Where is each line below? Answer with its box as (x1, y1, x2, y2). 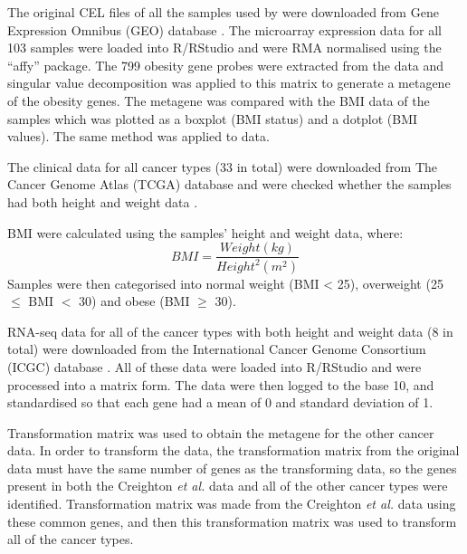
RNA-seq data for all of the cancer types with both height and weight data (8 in (7, 321, 453, 340)
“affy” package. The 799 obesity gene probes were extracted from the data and (7, 55, 444, 74)
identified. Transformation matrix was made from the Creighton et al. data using (7, 494, 456, 513)
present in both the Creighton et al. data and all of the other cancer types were (7, 476, 448, 495)
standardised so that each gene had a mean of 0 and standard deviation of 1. (7, 393, 434, 412)
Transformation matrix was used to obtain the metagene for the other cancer (7, 423, 434, 442)
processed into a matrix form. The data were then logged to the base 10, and (7, 375, 434, 394)
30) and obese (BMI (79, 291, 190, 310)
